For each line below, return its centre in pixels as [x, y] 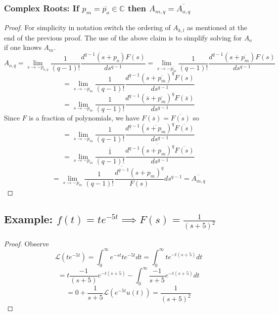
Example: [28, 218]
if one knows [23, 47]
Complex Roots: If [42, 8]
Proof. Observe [26, 243]
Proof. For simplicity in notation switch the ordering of [87, 27]
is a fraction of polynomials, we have [84, 118]
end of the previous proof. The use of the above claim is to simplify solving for [123, 37]
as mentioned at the [217, 27]
